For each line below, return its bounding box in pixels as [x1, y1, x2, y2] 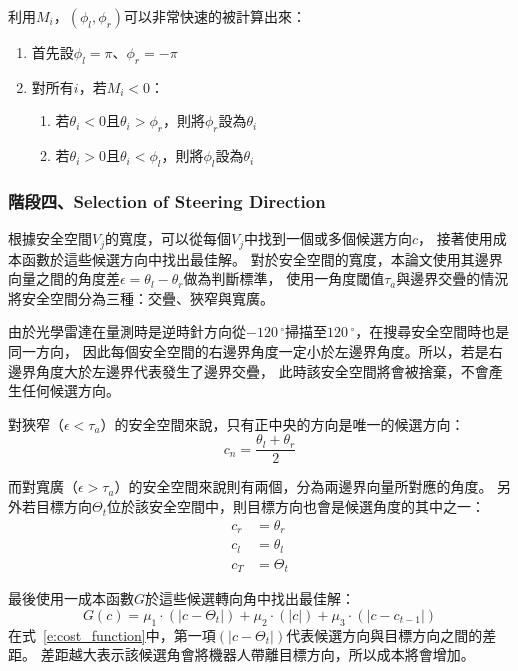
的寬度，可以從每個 [105, 228, 231, 249]
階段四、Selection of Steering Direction [8, 188, 326, 213]
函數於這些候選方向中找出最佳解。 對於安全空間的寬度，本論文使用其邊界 [21, 248, 503, 269]
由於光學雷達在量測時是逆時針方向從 [8, 321, 246, 342]
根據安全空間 [8, 228, 92, 249]
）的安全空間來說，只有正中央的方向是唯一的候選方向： [100, 413, 465, 434]
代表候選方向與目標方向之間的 [286, 624, 483, 645]
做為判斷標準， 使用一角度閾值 [183, 268, 385, 289]
